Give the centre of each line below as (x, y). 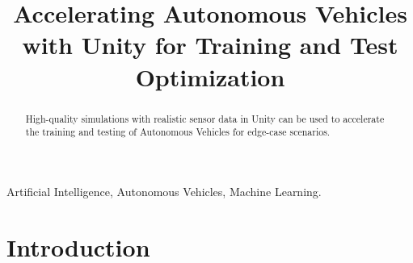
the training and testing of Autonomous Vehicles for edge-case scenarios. (178, 132)
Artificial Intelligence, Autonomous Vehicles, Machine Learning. (164, 191)
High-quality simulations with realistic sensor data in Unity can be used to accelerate (205, 118)
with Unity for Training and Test (210, 45)
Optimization (210, 76)
